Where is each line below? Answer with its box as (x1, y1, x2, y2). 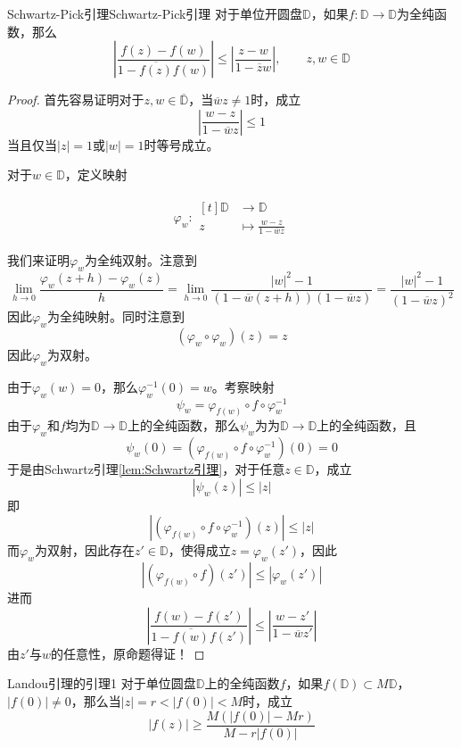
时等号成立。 (144, 135, 219, 154)
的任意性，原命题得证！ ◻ (50, 644, 205, 662)
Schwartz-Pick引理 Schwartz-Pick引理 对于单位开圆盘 (7, 4, 303, 22)
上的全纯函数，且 (317, 416, 417, 435)
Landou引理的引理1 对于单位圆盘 (7, 674, 196, 693)
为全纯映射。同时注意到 (46, 307, 185, 326)
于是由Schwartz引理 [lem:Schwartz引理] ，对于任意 (7, 460, 285, 478)
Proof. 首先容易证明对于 (7, 90, 144, 109)
